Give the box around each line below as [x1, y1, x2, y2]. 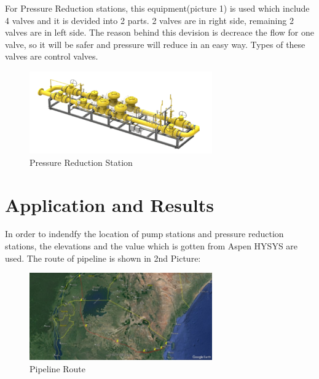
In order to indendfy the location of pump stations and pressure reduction [5, 227, 284, 240]
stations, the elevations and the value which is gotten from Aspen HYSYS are [5, 240, 298, 252]
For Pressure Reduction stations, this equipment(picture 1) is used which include [5, 2, 310, 14]
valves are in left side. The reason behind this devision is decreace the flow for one [5, 26, 315, 39]
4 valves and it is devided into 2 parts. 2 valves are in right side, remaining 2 [5, 14, 294, 26]
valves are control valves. [5, 50, 98, 63]
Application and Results [5, 192, 214, 217]
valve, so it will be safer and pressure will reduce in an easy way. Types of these [5, 37, 305, 50]
